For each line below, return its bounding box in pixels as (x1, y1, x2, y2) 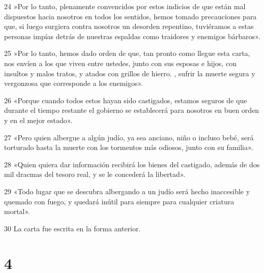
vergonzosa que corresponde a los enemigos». (4, 78, 143, 88)
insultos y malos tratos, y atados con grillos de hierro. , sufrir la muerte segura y (4, 68, 255, 78)
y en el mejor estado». (4, 114, 73, 125)
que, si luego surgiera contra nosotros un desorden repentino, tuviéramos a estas (4, 21, 254, 32)
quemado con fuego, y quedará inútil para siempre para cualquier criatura (4, 196, 234, 206)
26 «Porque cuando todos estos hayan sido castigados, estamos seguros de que (4, 95, 247, 105)
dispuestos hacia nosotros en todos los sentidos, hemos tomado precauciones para (4, 11, 257, 21)
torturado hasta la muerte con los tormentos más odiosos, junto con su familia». (4, 142, 253, 153)
